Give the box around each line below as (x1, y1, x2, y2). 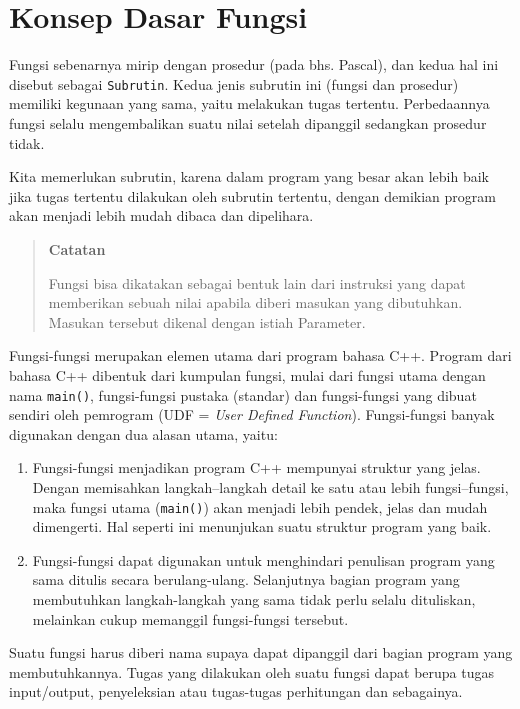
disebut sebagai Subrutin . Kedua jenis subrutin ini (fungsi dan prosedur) (9, 73, 459, 94)
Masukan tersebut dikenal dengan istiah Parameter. (48, 311, 366, 332)
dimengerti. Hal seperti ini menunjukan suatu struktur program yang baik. (32, 516, 492, 537)
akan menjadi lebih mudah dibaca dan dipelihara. (9, 205, 314, 226)
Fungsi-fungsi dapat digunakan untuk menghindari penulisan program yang (32, 549, 495, 570)
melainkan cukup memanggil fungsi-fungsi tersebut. (32, 608, 349, 629)
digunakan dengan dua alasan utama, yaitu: (9, 423, 278, 444)
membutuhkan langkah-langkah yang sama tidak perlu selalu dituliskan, (32, 588, 476, 609)
